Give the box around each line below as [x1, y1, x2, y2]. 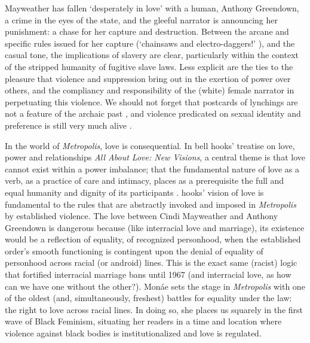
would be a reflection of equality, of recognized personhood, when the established [5, 233, 301, 245]
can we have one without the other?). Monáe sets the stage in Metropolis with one [5, 280, 305, 292]
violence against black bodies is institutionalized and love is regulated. [5, 327, 262, 339]
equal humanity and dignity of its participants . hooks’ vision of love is [5, 186, 264, 198]
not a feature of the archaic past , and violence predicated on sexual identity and [5, 107, 301, 120]
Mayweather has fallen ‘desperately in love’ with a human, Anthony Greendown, [5, 2, 299, 14]
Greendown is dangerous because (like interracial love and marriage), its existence [5, 221, 305, 233]
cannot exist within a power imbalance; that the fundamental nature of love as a [5, 162, 299, 175]
